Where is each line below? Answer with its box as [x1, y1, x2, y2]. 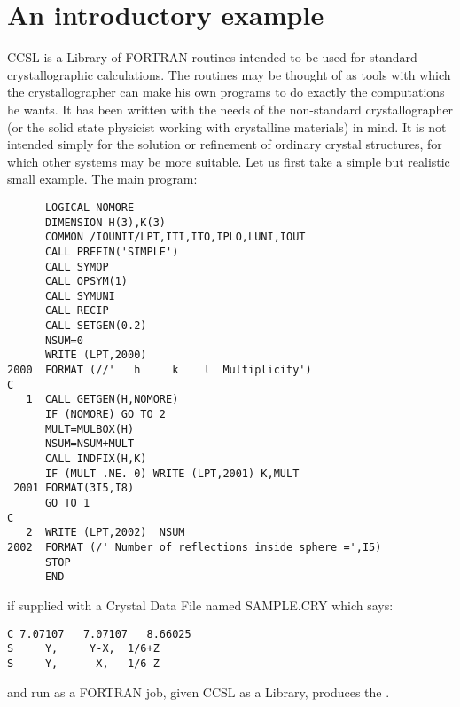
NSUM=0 [44, 334, 83, 347]
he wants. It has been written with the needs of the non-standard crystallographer [7, 99, 454, 118]
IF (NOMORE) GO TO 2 [44, 408, 166, 421]
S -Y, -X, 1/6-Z [7, 656, 160, 670]
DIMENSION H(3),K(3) [44, 216, 166, 229]
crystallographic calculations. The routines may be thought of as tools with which [7, 65, 451, 83]
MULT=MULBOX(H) [44, 422, 135, 436]
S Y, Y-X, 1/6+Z [7, 642, 160, 656]
